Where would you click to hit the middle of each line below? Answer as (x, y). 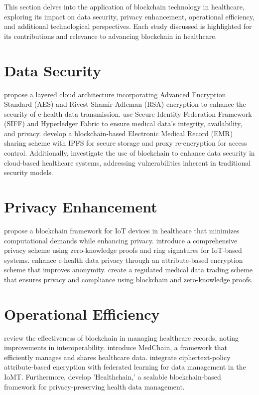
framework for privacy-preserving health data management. (94, 386)
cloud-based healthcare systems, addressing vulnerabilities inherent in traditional (128, 162)
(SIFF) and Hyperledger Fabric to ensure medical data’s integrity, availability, (123, 123)
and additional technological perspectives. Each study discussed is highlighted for (128, 26)
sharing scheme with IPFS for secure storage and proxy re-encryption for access (126, 143)
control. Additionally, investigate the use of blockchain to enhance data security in (129, 153)
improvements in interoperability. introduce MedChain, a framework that (116, 347)
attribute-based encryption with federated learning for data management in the (125, 367)
